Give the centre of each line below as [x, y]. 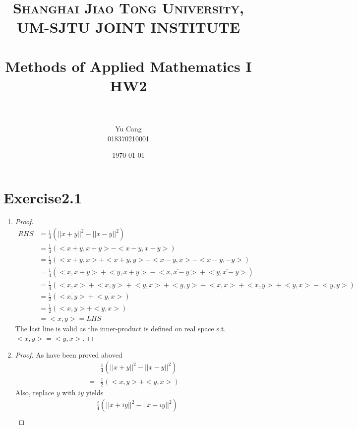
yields [95, 392]
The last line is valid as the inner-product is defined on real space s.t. [120, 328]
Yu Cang [128, 129]
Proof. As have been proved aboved [69, 354]
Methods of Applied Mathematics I [128, 66]
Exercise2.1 [43, 197]
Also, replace [35, 392]
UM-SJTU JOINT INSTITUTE [128, 27]
